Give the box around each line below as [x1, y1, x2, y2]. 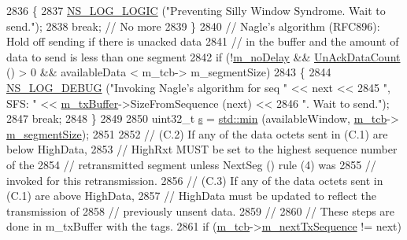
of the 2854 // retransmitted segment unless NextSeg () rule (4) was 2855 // [6, 156, 376, 172]
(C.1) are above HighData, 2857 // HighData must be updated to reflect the [6, 187, 376, 204]
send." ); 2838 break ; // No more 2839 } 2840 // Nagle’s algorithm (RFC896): [6, 17, 380, 34]
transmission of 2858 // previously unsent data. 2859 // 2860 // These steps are [6, 202, 395, 219]
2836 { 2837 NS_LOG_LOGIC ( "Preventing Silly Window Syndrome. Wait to [6, 2, 386, 18]
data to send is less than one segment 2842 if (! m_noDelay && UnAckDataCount [6, 48, 401, 65]
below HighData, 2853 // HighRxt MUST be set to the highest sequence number [6, 141, 398, 157]
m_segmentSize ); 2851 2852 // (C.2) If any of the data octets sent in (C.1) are [6, 125, 388, 142]
